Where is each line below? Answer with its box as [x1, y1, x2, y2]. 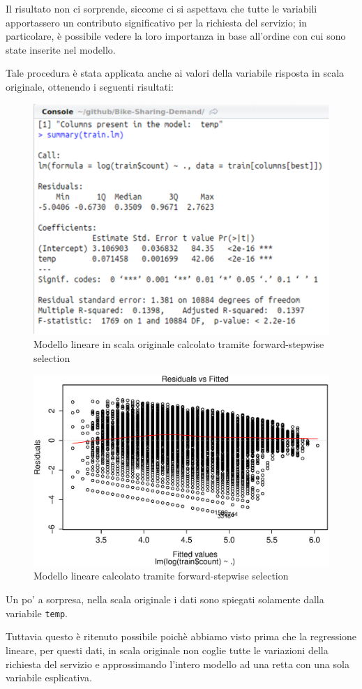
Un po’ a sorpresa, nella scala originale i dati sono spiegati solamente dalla [6, 592, 324, 607]
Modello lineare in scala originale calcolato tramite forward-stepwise [33, 337, 324, 351]
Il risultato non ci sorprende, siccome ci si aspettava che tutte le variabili [6, 1, 317, 15]
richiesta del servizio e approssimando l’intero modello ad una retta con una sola [6, 656, 349, 671]
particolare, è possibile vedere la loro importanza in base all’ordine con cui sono [6, 29, 346, 43]
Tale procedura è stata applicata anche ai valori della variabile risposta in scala [6, 66, 345, 80]
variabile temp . [6, 605, 68, 620]
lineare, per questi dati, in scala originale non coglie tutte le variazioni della [6, 642, 329, 657]
